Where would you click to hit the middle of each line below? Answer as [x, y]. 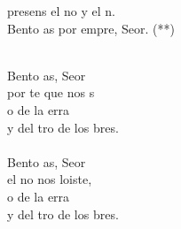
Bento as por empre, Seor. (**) [91, 28]
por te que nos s [51, 92]
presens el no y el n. [61, 11]
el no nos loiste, [50, 179]
